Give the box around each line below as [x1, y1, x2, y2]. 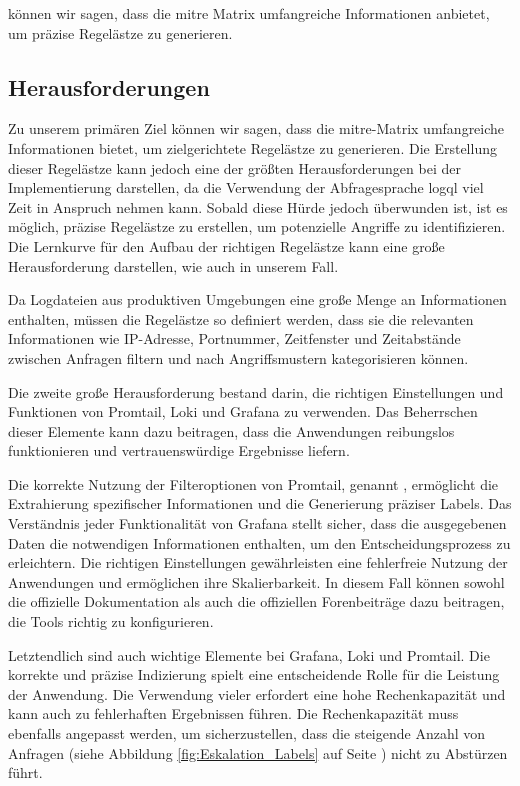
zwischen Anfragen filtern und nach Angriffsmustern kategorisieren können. [8, 347, 469, 368]
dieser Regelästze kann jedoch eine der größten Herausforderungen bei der [8, 157, 461, 178]
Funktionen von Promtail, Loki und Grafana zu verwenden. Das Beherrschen [8, 401, 478, 422]
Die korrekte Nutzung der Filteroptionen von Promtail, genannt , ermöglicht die [8, 473, 499, 494]
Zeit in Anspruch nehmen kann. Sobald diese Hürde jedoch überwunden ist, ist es [8, 196, 508, 217]
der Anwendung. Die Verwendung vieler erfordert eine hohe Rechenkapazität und [8, 683, 506, 704]
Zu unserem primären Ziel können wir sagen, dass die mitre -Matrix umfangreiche [8, 118, 505, 139]
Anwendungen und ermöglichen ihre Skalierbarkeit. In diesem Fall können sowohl [8, 571, 505, 592]
